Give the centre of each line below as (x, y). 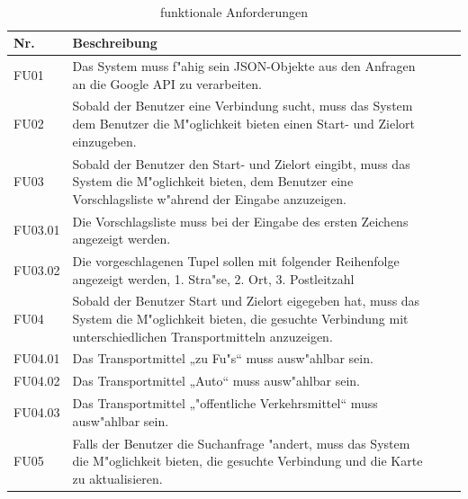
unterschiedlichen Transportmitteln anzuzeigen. (202, 336)
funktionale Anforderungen (234, 11)
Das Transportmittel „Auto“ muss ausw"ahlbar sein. (216, 381)
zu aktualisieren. (117, 478)
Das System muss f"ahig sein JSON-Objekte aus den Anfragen (244, 66)
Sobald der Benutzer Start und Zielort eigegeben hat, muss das (246, 301)
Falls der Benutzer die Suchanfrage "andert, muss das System (241, 443)
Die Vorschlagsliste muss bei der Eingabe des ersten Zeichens (240, 221)
